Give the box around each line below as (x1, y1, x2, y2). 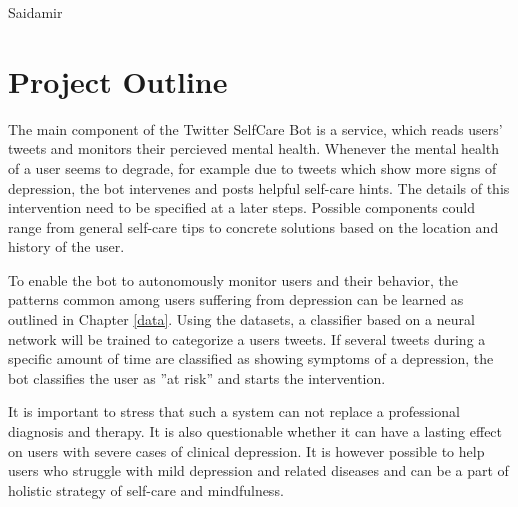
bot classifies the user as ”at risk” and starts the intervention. (8, 367, 386, 388)
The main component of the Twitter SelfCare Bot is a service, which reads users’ (8, 118, 503, 139)
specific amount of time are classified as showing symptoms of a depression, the (8, 348, 494, 369)
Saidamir (8, 2, 63, 22)
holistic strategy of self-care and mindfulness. (8, 479, 284, 500)
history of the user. (8, 236, 125, 257)
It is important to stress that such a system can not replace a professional (8, 401, 460, 422)
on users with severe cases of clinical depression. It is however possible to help (8, 440, 485, 461)
